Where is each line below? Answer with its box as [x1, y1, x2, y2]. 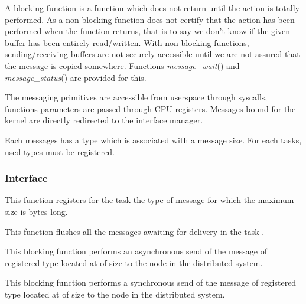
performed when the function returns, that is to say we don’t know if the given [5, 25, 291, 37]
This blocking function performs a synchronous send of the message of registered [5, 276, 297, 289]
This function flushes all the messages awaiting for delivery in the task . [5, 225, 265, 237]
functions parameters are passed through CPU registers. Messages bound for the [5, 102, 296, 115]
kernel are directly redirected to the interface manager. [5, 114, 203, 126]
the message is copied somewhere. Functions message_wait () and [5, 59, 240, 71]
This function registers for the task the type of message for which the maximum [5, 194, 294, 206]
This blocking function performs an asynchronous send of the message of [5, 245, 267, 257]
